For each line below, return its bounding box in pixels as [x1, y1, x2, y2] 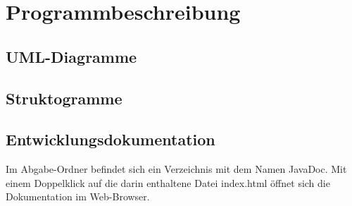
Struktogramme [6, 87, 122, 109]
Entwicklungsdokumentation [6, 128, 215, 150]
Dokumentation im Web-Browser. [6, 189, 150, 204]
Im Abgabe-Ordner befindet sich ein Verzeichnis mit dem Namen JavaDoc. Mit [6, 162, 347, 176]
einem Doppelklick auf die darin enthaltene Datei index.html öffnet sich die [6, 175, 330, 190]
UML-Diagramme [6, 45, 137, 67]
